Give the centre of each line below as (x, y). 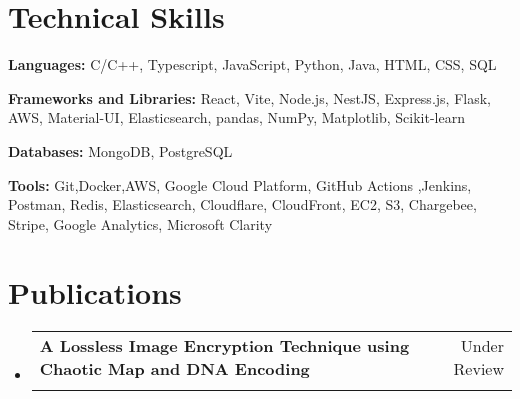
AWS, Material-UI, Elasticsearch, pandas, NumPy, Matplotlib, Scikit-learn (236, 117)
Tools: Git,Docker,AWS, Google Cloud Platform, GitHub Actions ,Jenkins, (240, 184)
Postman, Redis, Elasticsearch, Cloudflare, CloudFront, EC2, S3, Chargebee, (242, 204)
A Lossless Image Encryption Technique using (224, 346)
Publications (95, 292)
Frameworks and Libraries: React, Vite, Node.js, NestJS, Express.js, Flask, (249, 97)
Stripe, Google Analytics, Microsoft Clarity (140, 223)
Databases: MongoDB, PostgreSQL (120, 150)
